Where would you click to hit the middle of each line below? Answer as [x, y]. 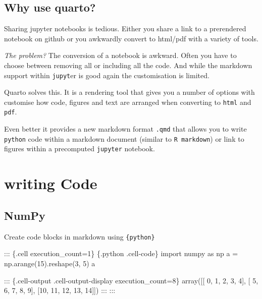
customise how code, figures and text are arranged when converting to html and [128, 102]
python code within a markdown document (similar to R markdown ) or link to [124, 138]
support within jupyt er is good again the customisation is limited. [107, 75]
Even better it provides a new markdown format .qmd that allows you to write [125, 129]
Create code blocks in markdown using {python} [80, 236]
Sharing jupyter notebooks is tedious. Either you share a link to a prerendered [125, 28]
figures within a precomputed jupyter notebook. [80, 148]
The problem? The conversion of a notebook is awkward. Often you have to [120, 55]
